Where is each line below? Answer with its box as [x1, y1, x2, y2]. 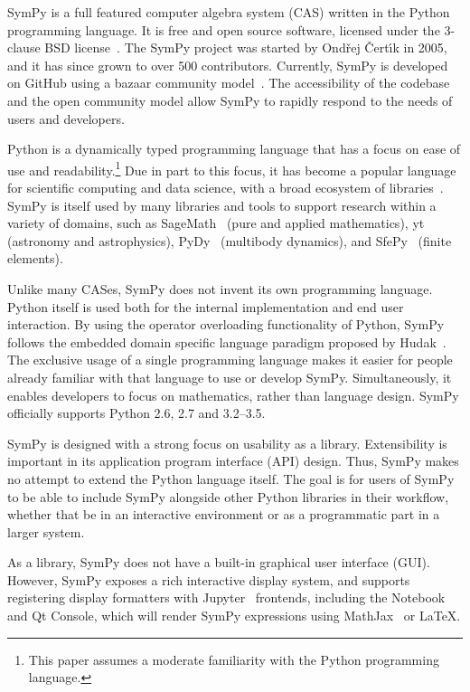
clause [7, 38, 41, 57]
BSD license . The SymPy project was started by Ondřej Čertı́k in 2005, [44, 38, 447, 57]
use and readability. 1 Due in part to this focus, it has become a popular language [7, 157, 456, 179]
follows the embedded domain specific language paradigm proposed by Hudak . [7, 332, 446, 351]
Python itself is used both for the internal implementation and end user [7, 297, 404, 316]
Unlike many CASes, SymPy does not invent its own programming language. [7, 279, 433, 298]
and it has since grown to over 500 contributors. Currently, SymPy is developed [7, 55, 448, 74]
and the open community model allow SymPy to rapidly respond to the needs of [7, 90, 453, 109]
